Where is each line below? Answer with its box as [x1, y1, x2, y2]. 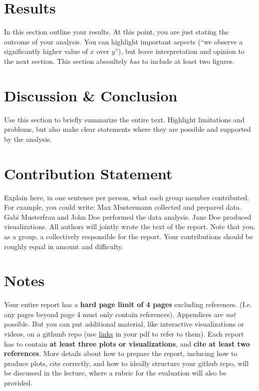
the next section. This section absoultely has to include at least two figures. [4, 55, 235, 66]
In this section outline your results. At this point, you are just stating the [4, 26, 229, 37]
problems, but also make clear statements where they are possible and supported [4, 124, 251, 134]
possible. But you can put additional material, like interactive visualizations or [4, 319, 245, 329]
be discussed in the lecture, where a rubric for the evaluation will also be [4, 368, 227, 378]
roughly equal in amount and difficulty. [4, 241, 123, 251]
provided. [4, 377, 32, 388]
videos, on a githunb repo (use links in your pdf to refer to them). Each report [4, 329, 244, 339]
